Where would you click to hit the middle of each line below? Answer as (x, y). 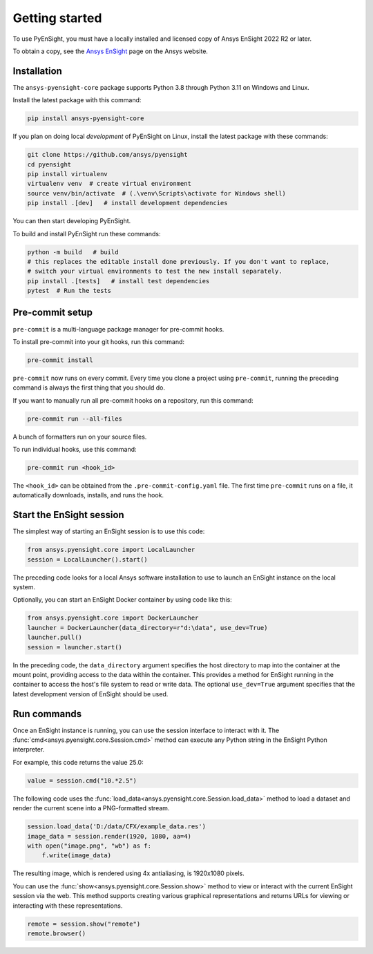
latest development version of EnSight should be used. (90, 694)
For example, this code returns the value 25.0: (78, 762)
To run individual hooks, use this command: (75, 450)
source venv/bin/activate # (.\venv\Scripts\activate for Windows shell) (157, 193)
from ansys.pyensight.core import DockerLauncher (113, 618)
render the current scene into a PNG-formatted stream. (91, 808)
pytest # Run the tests (69, 291)
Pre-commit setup (53, 313)
